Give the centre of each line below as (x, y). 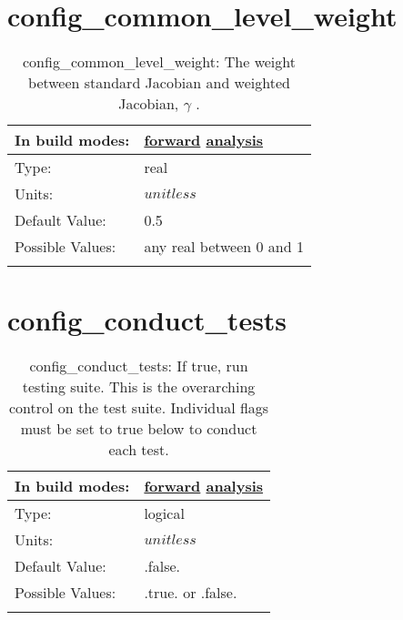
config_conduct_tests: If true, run (139, 366)
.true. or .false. (191, 593)
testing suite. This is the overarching (139, 387)
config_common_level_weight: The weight (159, 62)
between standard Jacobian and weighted (159, 83)
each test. (139, 450)
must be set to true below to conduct (139, 429)
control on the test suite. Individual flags (139, 408)
